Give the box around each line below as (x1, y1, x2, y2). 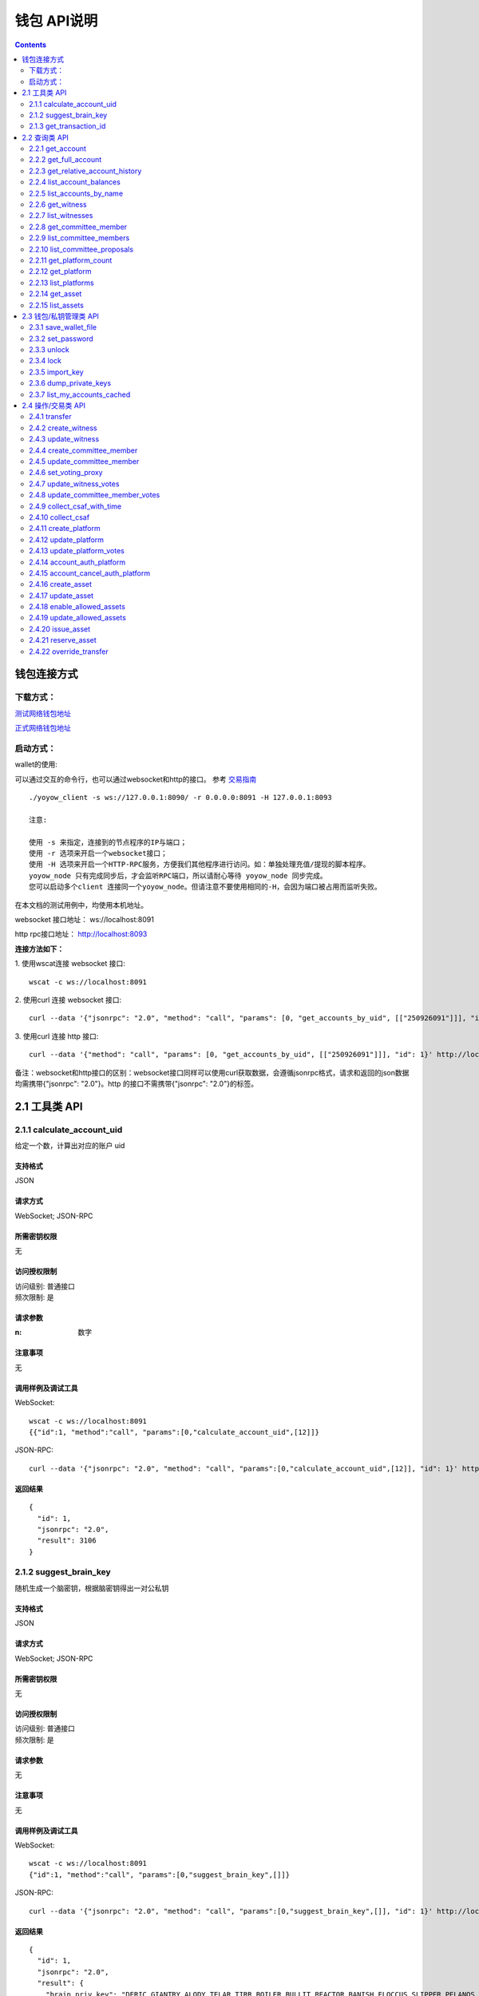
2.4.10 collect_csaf (29, 512, 90, 522)
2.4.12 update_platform (29, 535, 104, 545)
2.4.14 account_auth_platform (29, 557, 126, 567)
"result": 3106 (37, 1536, 97, 1545)
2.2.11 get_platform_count (29, 255, 113, 265)
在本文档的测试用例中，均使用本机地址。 (14, 900, 148, 909)
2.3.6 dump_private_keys (29, 378, 112, 388)
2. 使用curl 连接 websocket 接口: (14, 995, 122, 1004)
